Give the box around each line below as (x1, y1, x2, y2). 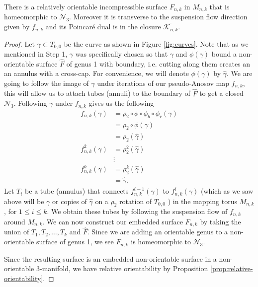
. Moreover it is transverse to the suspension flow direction (69, 11, 248, 22)
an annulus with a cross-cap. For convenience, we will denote (4, 68, 189, 78)
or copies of (52, 196, 87, 206)
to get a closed (199, 88, 244, 98)
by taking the (200, 216, 241, 226)
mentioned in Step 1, (4, 48, 68, 59)
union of (4, 226, 29, 237)
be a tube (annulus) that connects (25, 186, 129, 196)
